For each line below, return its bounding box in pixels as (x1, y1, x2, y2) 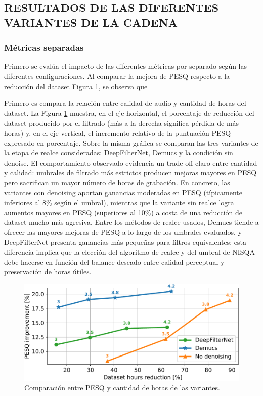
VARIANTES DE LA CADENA (4, 14, 178, 30)
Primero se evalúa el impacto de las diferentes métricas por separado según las (4, 61, 247, 71)
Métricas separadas (4, 41, 84, 54)
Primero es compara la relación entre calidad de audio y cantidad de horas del (4, 98, 246, 108)
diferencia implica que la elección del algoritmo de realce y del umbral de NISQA (4, 247, 255, 257)
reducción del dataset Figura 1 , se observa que (4, 81, 148, 91)
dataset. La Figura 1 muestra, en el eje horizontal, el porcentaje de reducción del (4, 107, 254, 118)
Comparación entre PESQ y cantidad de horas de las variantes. (24, 382, 220, 393)
